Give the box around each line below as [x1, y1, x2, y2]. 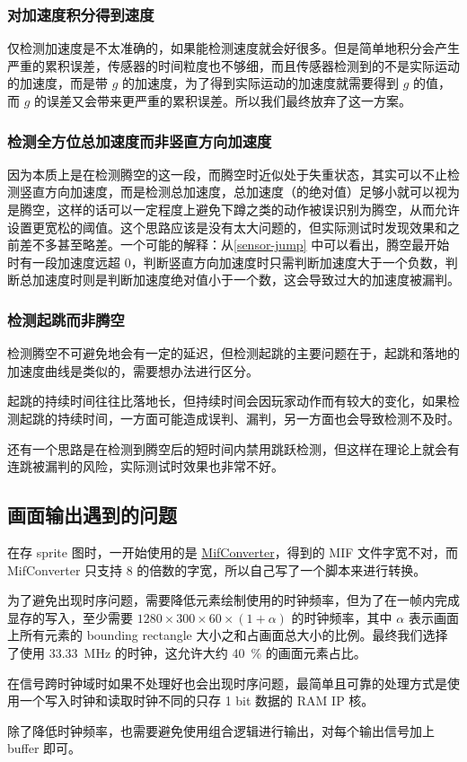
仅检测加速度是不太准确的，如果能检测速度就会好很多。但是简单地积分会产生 [7, 39, 460, 57]
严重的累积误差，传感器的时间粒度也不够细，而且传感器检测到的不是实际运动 [7, 56, 460, 74]
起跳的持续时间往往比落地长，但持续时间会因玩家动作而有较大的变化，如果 [7, 391, 447, 410]
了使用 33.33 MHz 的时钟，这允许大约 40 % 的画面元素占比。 [7, 643, 366, 661]
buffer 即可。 [7, 739, 82, 758]
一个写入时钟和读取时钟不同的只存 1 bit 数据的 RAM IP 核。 [19, 691, 374, 710]
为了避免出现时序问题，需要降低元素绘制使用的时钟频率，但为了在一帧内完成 [7, 591, 460, 609]
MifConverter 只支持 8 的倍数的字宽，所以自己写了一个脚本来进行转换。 [7, 560, 427, 579]
